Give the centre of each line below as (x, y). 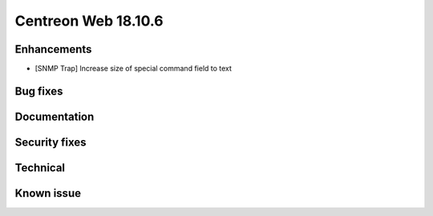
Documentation (55, 116)
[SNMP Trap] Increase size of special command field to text (134, 69)
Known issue (48, 193)
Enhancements (53, 49)
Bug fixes (39, 91)
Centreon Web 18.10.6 (89, 21)
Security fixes (51, 142)
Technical (40, 168)
